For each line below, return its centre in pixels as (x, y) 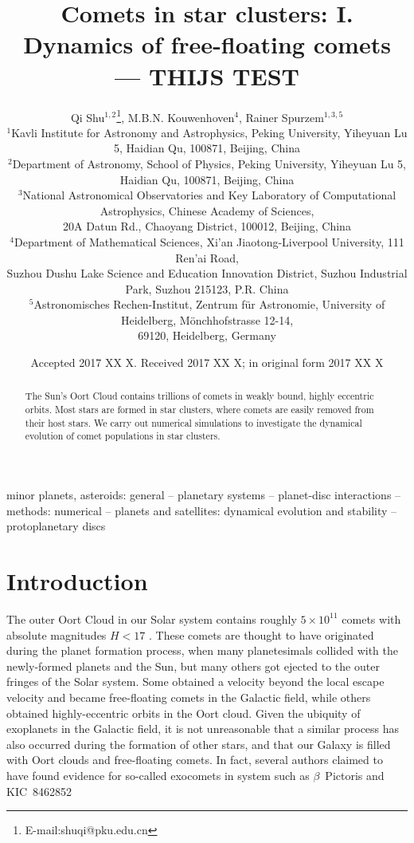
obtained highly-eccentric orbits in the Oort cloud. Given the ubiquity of (184, 713)
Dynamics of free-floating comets (207, 44)
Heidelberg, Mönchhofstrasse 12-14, (207, 319)
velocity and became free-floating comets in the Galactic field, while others (189, 697)
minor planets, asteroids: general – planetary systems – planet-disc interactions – (204, 495)
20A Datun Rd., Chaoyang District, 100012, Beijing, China (207, 226)
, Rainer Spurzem (281, 117)
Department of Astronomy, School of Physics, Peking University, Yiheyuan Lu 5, (209, 163)
